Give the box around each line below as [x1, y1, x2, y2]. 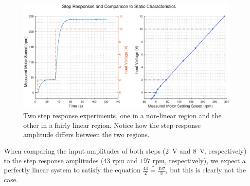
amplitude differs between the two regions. [23, 129, 150, 139]
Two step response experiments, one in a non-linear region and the [23, 110, 222, 121]
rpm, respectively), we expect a [152, 155, 246, 165]
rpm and [112, 155, 138, 165]
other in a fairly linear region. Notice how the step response [23, 120, 201, 130]
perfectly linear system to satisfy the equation [4, 165, 141, 175]
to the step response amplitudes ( [4, 155, 104, 165]
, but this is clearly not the [165, 165, 246, 175]
